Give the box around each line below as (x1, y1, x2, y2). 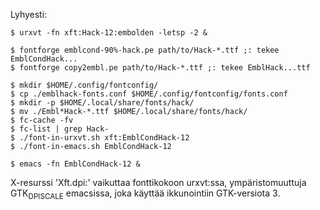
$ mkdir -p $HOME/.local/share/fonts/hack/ (10, 98, 195, 108)
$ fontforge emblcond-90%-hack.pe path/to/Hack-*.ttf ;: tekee (10, 45, 280, 55)
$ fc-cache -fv (10, 115, 74, 125)
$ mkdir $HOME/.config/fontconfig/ (10, 80, 159, 90)
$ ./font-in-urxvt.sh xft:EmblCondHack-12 (10, 133, 190, 143)
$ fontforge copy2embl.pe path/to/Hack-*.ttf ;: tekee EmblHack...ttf (10, 63, 311, 73)
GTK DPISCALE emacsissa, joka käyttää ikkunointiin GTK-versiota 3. (10, 187, 281, 201)
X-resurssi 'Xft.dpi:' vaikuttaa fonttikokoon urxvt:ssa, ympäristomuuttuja (10, 177, 307, 188)
